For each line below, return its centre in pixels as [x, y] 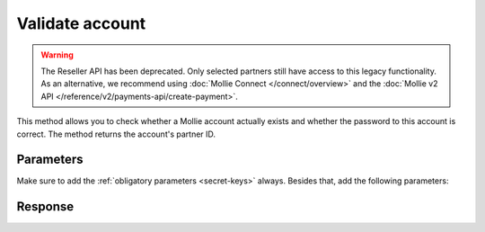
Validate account [81, 23]
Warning [57, 55]
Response [45, 207]
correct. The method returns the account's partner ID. [116, 134]
